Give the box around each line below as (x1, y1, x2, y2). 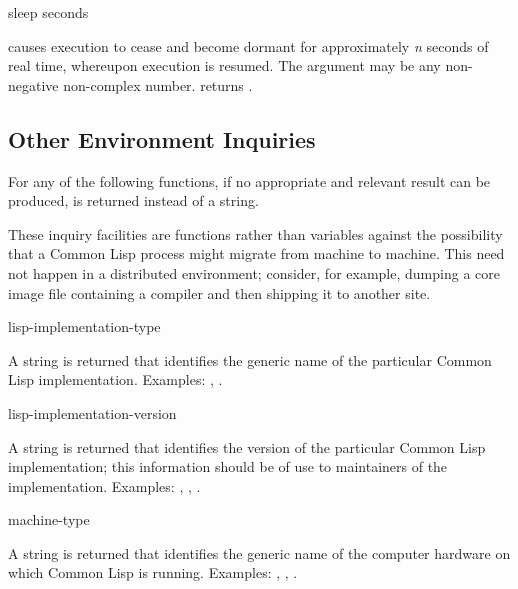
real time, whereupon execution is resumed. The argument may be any (8, 55, 441, 76)
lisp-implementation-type (8, 316, 161, 337)
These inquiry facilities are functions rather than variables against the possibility (8, 223, 503, 244)
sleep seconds (8, 2, 89, 22)
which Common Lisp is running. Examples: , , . (8, 562, 298, 583)
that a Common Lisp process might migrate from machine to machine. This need (8, 243, 505, 264)
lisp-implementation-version (8, 402, 177, 423)
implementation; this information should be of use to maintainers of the (8, 456, 448, 477)
